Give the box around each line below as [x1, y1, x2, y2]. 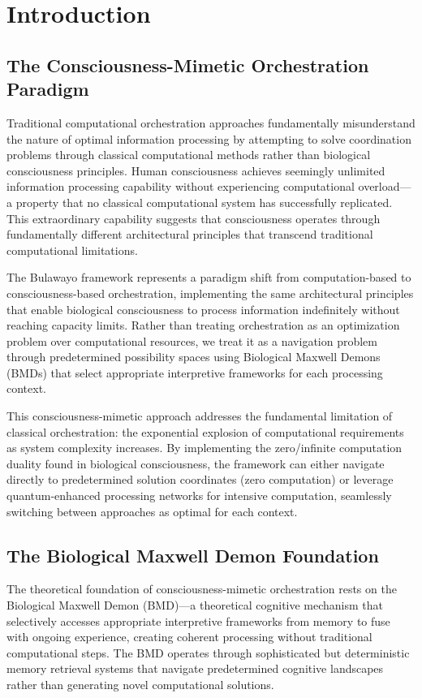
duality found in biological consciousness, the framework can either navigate [6, 455, 385, 472]
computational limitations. [6, 241, 138, 258]
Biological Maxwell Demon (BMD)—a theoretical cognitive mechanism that [6, 597, 384, 614]
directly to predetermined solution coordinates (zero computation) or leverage [6, 471, 394, 488]
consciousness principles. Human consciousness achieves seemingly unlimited [6, 162, 385, 179]
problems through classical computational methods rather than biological [6, 146, 371, 163]
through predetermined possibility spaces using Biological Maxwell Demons [6, 348, 381, 365]
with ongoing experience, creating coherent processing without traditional [6, 628, 372, 645]
